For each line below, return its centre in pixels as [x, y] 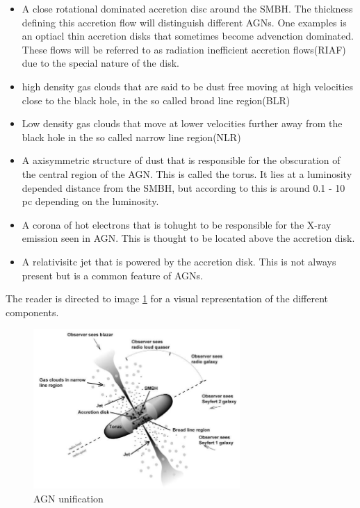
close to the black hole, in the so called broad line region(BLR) [156, 100]
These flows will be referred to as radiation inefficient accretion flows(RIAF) [184, 49]
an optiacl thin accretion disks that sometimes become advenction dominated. [188, 36]
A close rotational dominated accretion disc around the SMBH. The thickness [187, 8]
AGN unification [68, 498]
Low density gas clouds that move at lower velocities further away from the [182, 123]
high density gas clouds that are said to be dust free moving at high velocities [187, 86]
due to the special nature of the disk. [100, 63]
